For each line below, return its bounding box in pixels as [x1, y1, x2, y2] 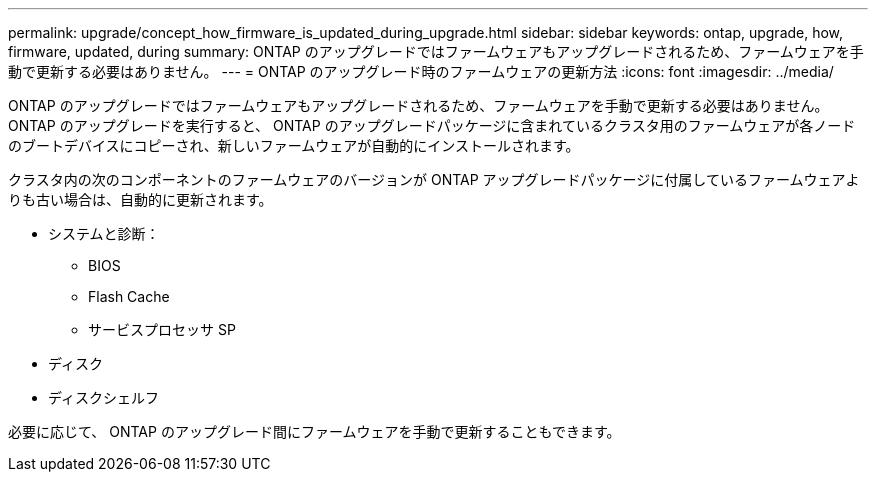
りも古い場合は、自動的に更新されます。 [8, 191, 273, 208]
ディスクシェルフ [48, 389, 160, 406]
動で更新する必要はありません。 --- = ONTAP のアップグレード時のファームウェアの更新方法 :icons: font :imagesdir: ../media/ [8, 63, 834, 80]
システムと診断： [48, 225, 160, 242]
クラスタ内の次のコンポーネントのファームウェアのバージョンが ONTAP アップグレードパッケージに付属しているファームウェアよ [8, 171, 860, 188]
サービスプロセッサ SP [88, 321, 236, 338]
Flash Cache [88, 288, 170, 305]
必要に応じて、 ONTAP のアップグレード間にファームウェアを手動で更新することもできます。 [8, 423, 621, 440]
